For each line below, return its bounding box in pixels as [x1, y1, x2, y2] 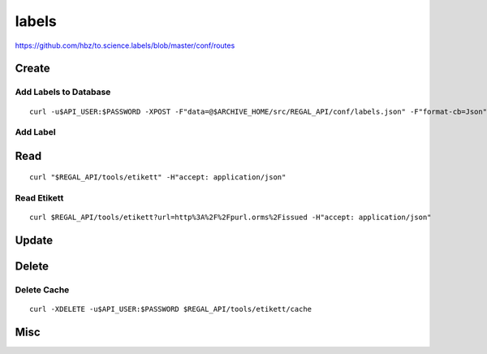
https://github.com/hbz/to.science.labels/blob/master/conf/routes [15, 41, 235, 50]
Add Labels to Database [15, 86, 111, 97]
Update [15, 234, 54, 248]
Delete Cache [15, 284, 70, 296]
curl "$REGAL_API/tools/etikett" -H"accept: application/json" [29, 173, 287, 182]
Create [15, 62, 50, 76]
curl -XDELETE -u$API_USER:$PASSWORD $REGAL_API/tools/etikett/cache [29, 304, 312, 314]
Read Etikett [15, 192, 64, 204]
